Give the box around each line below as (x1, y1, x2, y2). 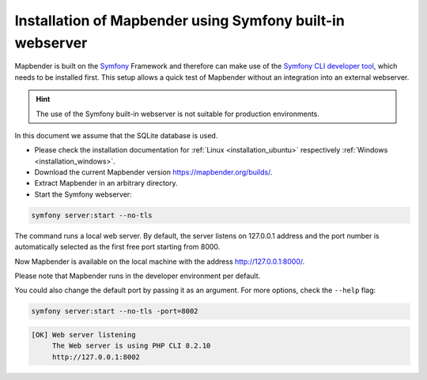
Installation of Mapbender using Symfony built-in (14, 12, 346, 29)
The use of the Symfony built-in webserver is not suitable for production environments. (36, 109, 320, 119)
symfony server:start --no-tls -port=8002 (31, 307, 198, 316)
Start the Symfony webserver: (34, 190, 132, 199)
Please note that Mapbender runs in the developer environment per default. (14, 271, 261, 280)
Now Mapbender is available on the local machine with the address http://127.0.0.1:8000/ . (14, 257, 305, 266)
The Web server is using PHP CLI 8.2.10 (51, 341, 211, 351)
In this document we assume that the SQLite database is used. (14, 130, 218, 140)
